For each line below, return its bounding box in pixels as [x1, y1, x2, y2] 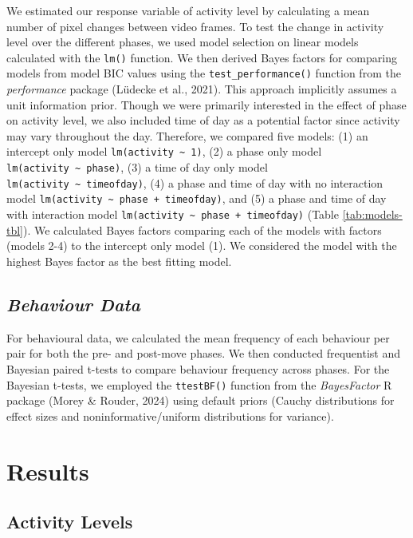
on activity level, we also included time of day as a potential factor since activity [6, 112, 400, 129]
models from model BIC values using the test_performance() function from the [6, 65, 401, 81]
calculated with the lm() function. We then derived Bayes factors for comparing [6, 49, 397, 65]
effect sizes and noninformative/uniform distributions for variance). [6, 407, 334, 424]
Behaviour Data [6, 291, 140, 316]
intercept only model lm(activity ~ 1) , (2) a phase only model [6, 143, 322, 160]
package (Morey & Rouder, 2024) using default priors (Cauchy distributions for [6, 392, 395, 409]
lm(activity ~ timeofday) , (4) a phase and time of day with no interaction [6, 174, 383, 191]
